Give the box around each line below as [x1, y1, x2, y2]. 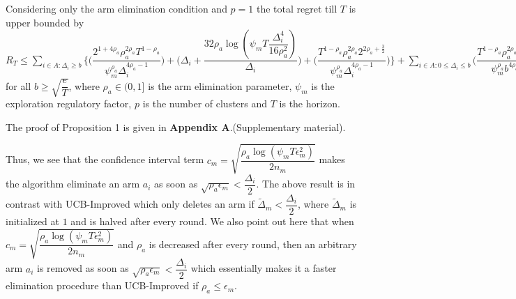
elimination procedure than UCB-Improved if [6, 278, 199, 293]
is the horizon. [279, 96, 340, 111]
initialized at [6, 214, 60, 229]
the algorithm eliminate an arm [6, 176, 140, 191]
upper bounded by [6, 15, 84, 29]
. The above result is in [256, 176, 356, 191]
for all [6, 78, 31, 93]
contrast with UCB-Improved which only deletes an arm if [6, 197, 255, 211]
